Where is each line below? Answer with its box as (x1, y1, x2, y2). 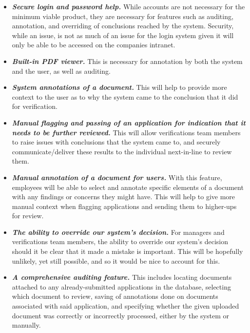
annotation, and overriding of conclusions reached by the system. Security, (12, 21, 234, 31)
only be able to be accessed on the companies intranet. (12, 40, 175, 50)
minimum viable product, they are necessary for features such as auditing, (12, 11, 233, 21)
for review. (12, 210, 44, 221)
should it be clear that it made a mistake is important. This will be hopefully (12, 246, 243, 256)
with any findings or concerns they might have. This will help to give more (12, 191, 235, 202)
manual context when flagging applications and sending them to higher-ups (12, 201, 237, 211)
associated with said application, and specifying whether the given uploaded (12, 301, 239, 311)
